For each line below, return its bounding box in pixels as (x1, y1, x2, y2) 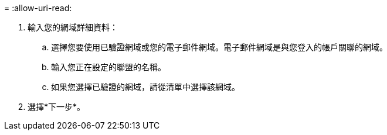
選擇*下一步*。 (28, 102, 86, 112)
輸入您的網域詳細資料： (28, 22, 118, 32)
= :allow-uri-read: (4, 3, 72, 13)
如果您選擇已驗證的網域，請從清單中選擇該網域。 (51, 82, 240, 92)
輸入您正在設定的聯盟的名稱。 (51, 62, 166, 72)
